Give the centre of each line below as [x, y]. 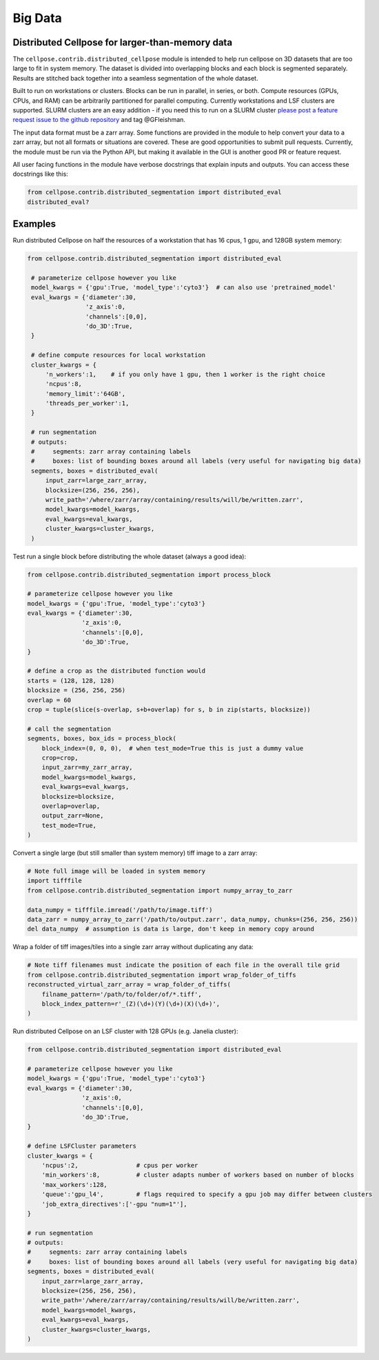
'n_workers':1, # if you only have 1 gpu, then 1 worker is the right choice [185, 374]
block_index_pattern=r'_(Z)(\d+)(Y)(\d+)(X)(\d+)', [131, 1004]
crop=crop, [60, 758]
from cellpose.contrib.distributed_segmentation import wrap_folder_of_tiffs [162, 975]
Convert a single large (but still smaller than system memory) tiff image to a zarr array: [135, 853]
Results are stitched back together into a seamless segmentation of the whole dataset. [135, 78]
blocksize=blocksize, [78, 796]
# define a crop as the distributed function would [116, 671]
